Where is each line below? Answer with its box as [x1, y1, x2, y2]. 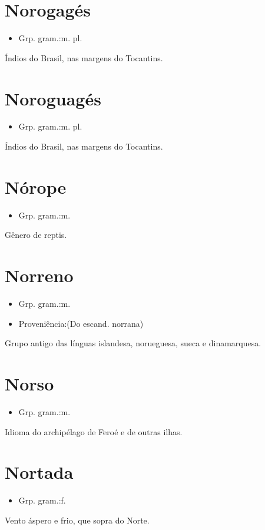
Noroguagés [5, 86, 101, 110]
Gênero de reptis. [5, 228, 67, 241]
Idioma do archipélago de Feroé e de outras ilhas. [5, 425, 183, 438]
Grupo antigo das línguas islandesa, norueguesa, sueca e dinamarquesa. [5, 337, 261, 349]
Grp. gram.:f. [18, 494, 66, 506]
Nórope [5, 174, 67, 198]
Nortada [5, 460, 74, 484]
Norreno [5, 263, 74, 287]
